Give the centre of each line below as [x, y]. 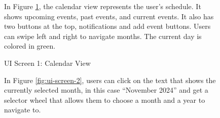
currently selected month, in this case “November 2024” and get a [106, 90]
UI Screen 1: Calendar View [47, 63]
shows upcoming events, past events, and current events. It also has [109, 16]
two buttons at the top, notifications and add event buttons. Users [107, 26]
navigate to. [23, 110]
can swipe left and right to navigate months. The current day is [103, 36]
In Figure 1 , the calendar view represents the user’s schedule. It [103, 6]
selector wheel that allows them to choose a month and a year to [105, 100]
